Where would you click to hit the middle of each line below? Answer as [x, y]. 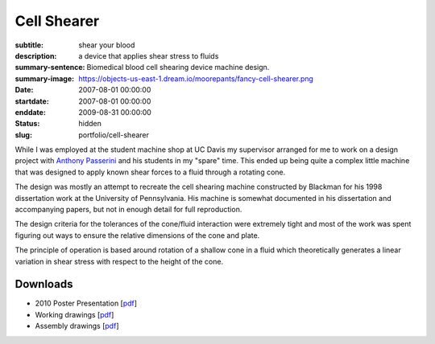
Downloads [44, 284]
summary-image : [45, 78]
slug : [23, 135]
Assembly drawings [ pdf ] [77, 326]
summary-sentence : [50, 68]
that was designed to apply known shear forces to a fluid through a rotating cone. [150, 172]
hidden [90, 124]
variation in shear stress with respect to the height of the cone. [119, 261]
